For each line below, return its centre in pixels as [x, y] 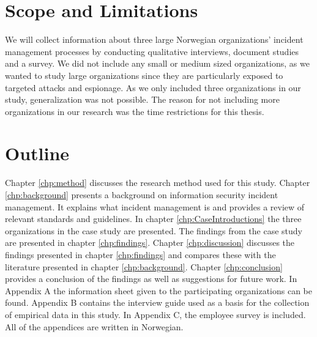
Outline [37, 153]
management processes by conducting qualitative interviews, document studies [152, 51]
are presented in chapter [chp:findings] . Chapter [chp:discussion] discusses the [150, 243]
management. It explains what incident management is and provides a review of [155, 206]
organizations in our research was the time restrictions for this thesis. [135, 111]
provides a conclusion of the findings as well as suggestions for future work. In [151, 279]
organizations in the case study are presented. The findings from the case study [154, 230]
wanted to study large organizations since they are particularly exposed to [144, 75]
